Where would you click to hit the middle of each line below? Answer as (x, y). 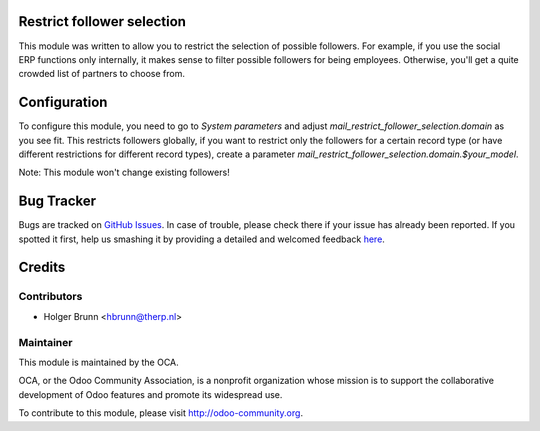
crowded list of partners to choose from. (101, 74)
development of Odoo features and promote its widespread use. (150, 394)
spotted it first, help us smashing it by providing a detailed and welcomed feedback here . (201, 239)
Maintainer (45, 342)
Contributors (50, 297)
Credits (42, 267)
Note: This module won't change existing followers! (124, 172)
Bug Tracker (57, 201)
